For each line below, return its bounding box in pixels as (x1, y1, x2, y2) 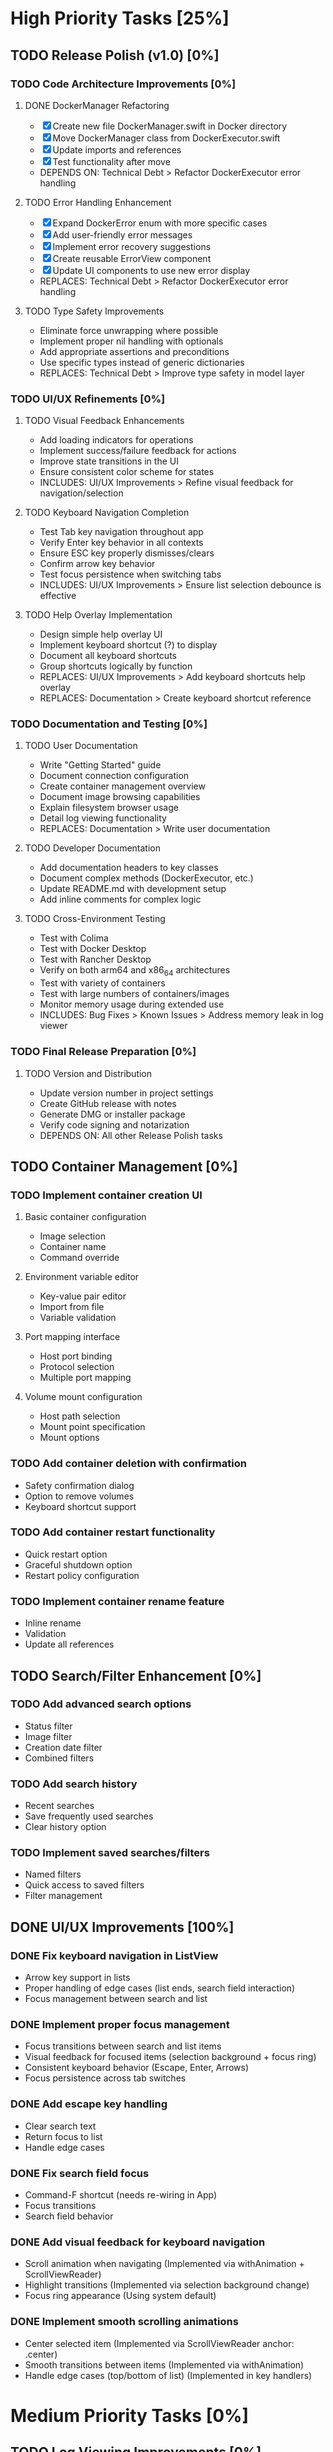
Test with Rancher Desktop (39, 953, 152, 966)
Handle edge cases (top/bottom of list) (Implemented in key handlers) (24, 2369, 313, 2381)
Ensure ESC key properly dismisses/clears (39, 547, 215, 559)
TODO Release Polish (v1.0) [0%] (10, 47, 220, 64)
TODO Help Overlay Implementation (24, 609, 173, 621)
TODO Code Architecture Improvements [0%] (10, 77, 237, 91)
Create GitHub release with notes (39, 1097, 177, 1109)
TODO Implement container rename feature (10, 1594, 225, 1608)
